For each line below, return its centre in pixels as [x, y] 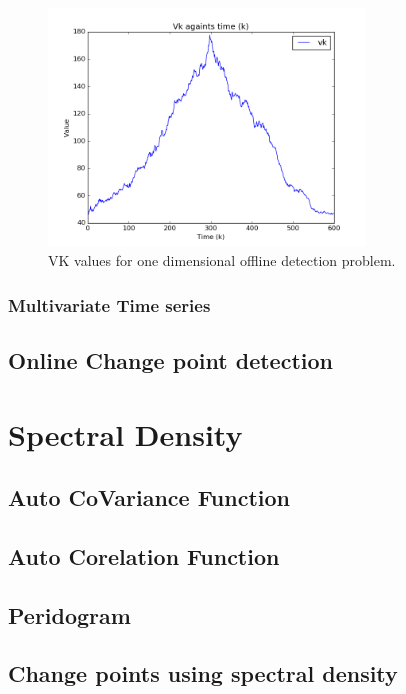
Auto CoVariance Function [149, 497]
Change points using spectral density [203, 673]
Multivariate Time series [109, 304]
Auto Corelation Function [144, 555]
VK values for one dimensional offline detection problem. [222, 260]
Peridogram [69, 614]
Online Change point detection [170, 359]
